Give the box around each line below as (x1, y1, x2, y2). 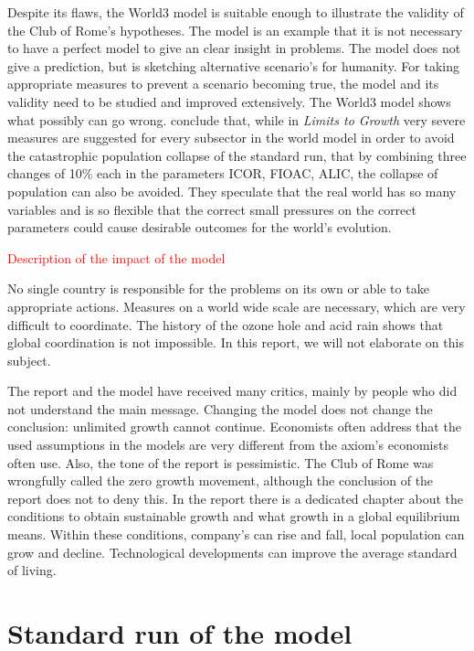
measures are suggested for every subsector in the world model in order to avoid (7, 128, 455, 147)
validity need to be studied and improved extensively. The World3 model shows (7, 91, 451, 111)
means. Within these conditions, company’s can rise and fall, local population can (7, 525, 465, 544)
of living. (7, 560, 57, 580)
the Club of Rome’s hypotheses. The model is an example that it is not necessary (7, 20, 463, 39)
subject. (7, 350, 51, 369)
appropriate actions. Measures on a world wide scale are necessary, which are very (7, 296, 466, 315)
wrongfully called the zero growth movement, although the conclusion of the (7, 471, 434, 490)
